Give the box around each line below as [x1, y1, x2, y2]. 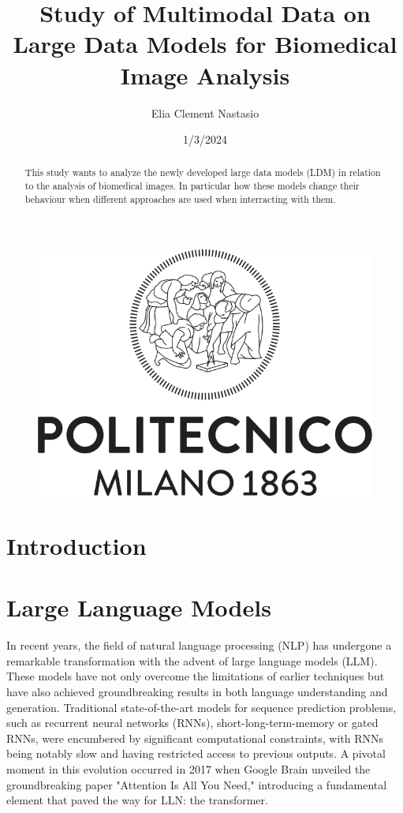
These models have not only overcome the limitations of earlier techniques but [6, 668, 385, 684]
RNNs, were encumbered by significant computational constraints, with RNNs [6, 729, 384, 746]
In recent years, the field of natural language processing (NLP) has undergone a [6, 637, 392, 654]
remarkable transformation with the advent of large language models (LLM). [6, 652, 378, 669]
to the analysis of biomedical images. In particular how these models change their [24, 179, 360, 193]
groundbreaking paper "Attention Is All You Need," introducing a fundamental [6, 776, 387, 792]
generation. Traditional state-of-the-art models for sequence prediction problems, [6, 699, 397, 715]
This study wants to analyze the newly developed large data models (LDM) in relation [24, 166, 381, 179]
